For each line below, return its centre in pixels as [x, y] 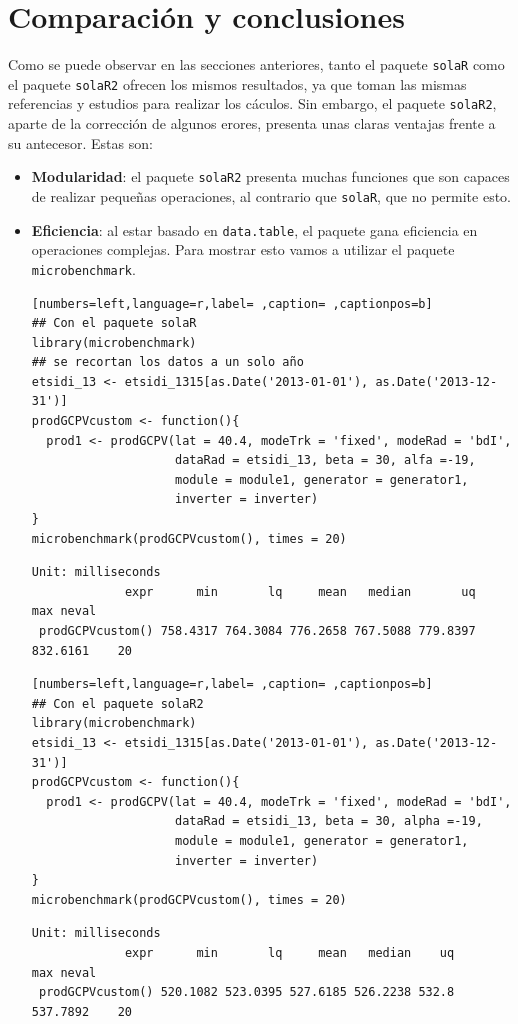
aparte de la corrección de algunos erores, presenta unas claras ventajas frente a [252, 123]
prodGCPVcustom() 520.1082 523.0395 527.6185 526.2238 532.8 [246, 992]
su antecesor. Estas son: [80, 142]
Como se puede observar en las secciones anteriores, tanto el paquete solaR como [256, 64]
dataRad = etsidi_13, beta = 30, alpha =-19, [328, 821]
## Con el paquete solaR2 [117, 703]
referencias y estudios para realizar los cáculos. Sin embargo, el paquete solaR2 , [252, 103]
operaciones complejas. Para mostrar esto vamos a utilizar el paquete [243, 249]
